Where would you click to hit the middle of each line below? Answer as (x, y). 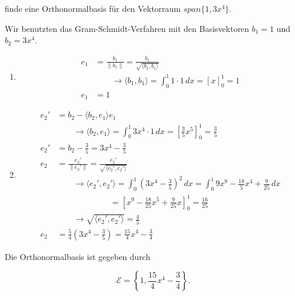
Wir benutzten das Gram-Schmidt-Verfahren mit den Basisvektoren (127, 28)
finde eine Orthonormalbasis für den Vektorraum (93, 8)
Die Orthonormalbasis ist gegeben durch (78, 256)
